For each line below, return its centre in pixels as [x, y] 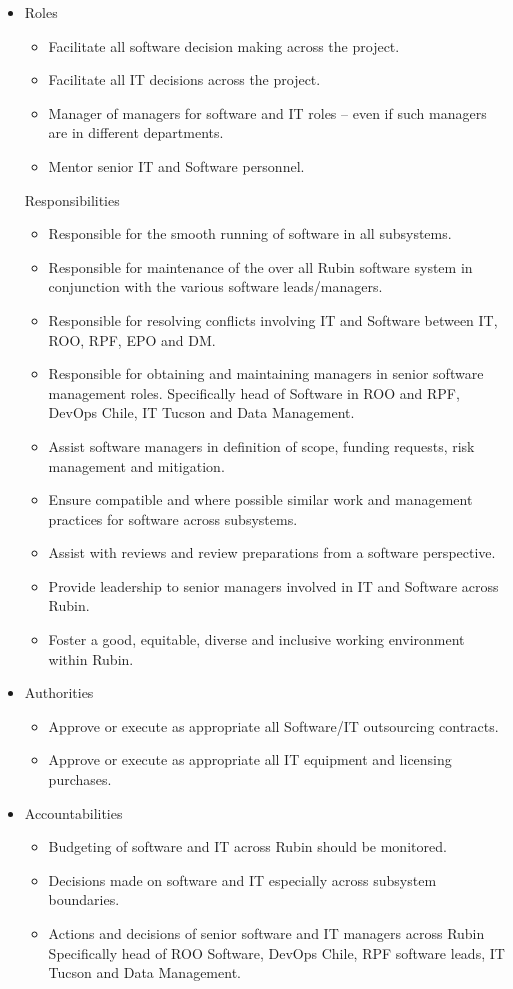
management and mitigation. [136, 465]
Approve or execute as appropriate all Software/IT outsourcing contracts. [273, 725]
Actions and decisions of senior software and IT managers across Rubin [266, 933]
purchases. [80, 779]
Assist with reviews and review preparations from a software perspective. [272, 552]
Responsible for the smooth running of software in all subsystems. [250, 233]
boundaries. [84, 899]
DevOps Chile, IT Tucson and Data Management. [201, 412]
